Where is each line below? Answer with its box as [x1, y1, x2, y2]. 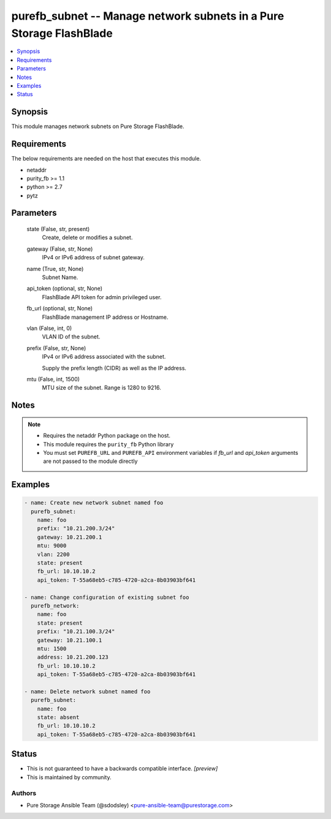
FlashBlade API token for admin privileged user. [42, 293, 162, 300]
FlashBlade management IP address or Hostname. [42, 313, 169, 321]
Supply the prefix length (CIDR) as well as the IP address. [42, 364, 187, 371]
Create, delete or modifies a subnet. [42, 234, 133, 242]
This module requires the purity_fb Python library [43, 440, 174, 448]
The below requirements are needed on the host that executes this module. [11, 155, 202, 162]
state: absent [37, 714, 80, 721]
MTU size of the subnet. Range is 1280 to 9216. [42, 384, 162, 392]
